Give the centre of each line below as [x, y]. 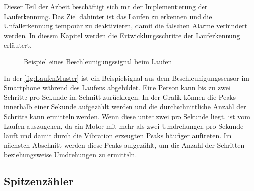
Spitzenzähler [39, 181]
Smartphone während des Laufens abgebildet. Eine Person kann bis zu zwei [117, 87]
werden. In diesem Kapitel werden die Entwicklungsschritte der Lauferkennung [122, 35]
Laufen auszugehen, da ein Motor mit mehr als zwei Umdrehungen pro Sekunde [124, 126]
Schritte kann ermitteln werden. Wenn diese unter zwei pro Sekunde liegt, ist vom [127, 116]
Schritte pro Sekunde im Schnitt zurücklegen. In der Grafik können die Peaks [120, 97]
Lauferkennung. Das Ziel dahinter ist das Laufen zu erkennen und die [108, 16]
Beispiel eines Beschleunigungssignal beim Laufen [98, 61]
